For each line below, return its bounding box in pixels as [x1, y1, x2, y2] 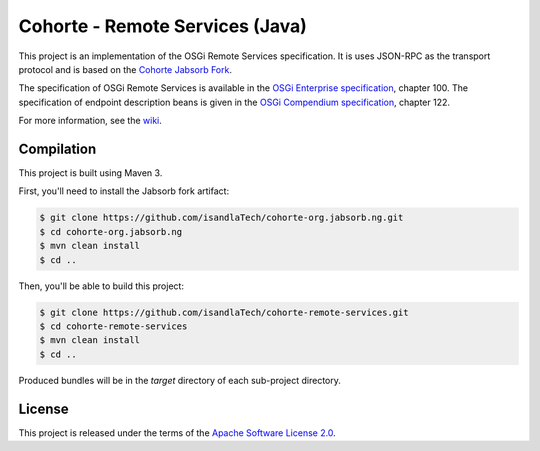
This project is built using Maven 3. [18, 167, 163, 179]
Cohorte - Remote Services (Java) [18, 15, 307, 37]
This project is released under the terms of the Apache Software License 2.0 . [18, 426, 337, 439]
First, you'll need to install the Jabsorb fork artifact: [18, 185, 230, 197]
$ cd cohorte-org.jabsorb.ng [39, 226, 183, 237]
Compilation [18, 140, 97, 157]
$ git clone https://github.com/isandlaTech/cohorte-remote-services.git [39, 306, 409, 318]
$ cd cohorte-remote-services [39, 320, 188, 332]
